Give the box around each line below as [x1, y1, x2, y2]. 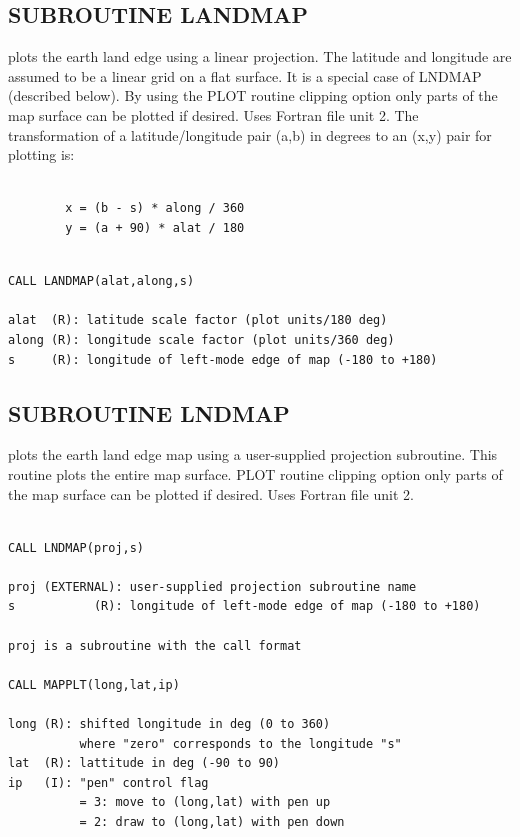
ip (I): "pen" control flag [8, 775, 209, 790]
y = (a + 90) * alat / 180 [65, 220, 245, 235]
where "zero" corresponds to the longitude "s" [79, 736, 402, 751]
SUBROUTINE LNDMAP [8, 397, 290, 428]
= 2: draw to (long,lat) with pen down [79, 815, 345, 829]
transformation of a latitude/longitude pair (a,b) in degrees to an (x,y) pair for [8, 124, 492, 145]
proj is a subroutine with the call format [8, 638, 302, 653]
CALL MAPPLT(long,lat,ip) [8, 677, 180, 692]
